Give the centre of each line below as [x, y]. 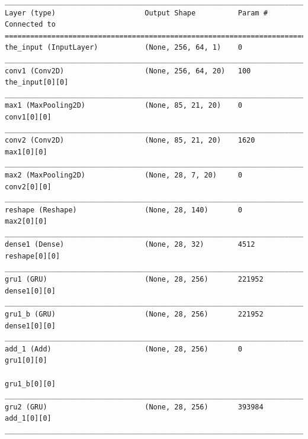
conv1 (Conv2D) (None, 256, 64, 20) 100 [128, 71]
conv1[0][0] [28, 117]
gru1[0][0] [26, 361]
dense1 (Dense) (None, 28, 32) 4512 [130, 245]
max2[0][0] [26, 222]
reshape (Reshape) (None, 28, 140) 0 [123, 210]
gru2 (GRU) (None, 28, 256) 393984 [134, 407]
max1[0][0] [26, 152]
